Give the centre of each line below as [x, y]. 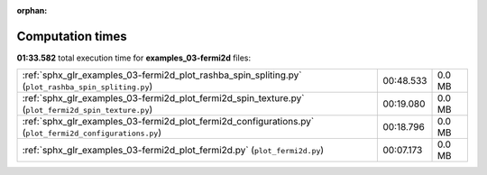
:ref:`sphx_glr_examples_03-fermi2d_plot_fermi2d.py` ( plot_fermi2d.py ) [173, 151]
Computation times [72, 36]
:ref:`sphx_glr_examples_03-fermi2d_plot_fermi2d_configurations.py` [168, 122]
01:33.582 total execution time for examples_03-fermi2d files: [134, 58]
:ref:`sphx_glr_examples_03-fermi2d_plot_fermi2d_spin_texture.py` [163, 98]
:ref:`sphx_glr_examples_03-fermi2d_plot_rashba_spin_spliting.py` [162, 75]
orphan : [32, 10]
